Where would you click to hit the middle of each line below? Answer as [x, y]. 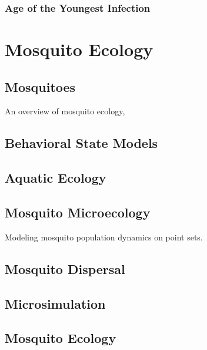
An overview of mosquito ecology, [65, 111]
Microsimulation [55, 303]
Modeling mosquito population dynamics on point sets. [104, 237]
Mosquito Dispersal [65, 268]
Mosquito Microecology [78, 212]
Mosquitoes [40, 86]
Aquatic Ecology [56, 178]
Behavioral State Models [81, 143]
